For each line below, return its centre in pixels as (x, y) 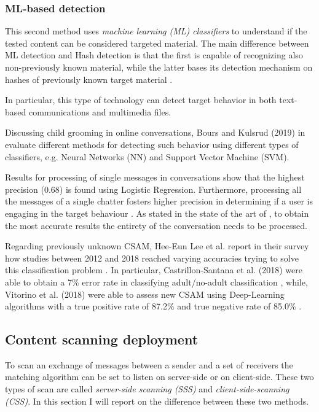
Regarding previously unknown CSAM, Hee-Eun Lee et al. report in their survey (157, 246)
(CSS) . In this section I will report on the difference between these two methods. (157, 401)
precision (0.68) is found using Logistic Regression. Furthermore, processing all (153, 189)
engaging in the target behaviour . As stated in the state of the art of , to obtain (157, 213)
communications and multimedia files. (100, 111)
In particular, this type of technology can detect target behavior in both (141, 100)
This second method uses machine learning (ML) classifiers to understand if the (156, 31)
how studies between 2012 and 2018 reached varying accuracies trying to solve (152, 258)
